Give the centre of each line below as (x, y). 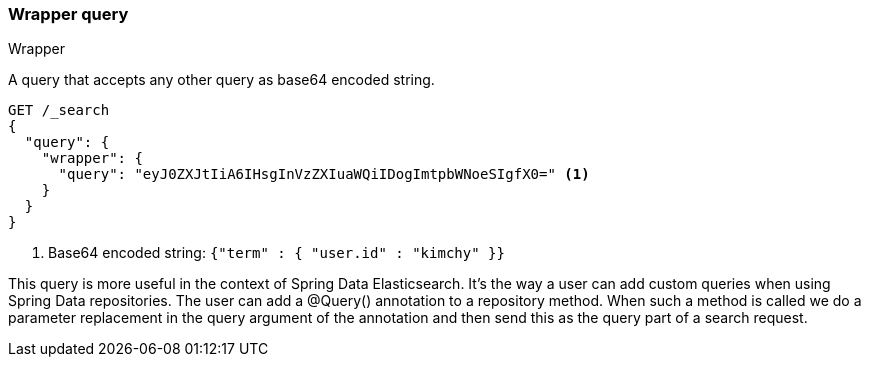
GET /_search (59, 110)
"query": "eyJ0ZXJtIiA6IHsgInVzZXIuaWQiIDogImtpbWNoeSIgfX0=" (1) (324, 174)
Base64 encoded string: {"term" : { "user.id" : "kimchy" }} (276, 253)
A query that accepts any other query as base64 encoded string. (221, 80)
